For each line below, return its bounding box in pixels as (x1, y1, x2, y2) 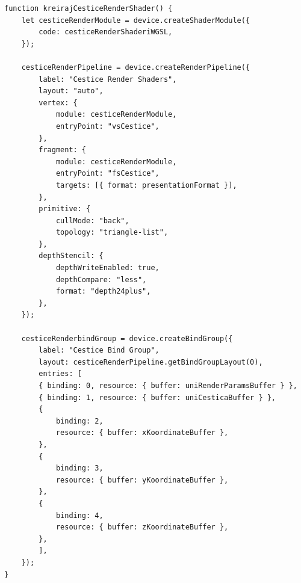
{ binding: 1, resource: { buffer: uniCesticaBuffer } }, (39, 393, 276, 402)
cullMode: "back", (55, 216, 129, 225)
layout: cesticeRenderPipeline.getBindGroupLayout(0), (39, 357, 263, 366)
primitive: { (39, 205, 91, 214)
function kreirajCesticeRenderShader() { (4, 4, 173, 13)
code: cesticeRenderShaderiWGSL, (39, 28, 173, 37)
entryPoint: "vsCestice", (55, 122, 160, 131)
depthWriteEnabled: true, (55, 264, 160, 273)
